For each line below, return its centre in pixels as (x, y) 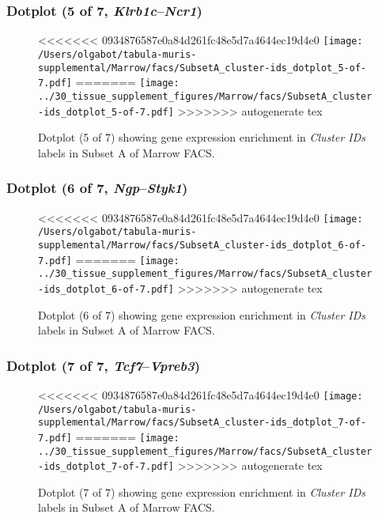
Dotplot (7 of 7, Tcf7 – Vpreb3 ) (104, 365)
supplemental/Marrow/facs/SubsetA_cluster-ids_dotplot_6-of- (202, 245)
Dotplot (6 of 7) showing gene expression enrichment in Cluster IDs (202, 314)
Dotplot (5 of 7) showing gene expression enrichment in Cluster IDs (202, 137)
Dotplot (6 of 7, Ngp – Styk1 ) (97, 188)
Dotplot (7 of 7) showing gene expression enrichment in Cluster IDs (202, 492)
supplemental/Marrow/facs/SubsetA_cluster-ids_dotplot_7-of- (202, 423)
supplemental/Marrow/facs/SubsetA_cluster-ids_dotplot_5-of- (202, 68)
